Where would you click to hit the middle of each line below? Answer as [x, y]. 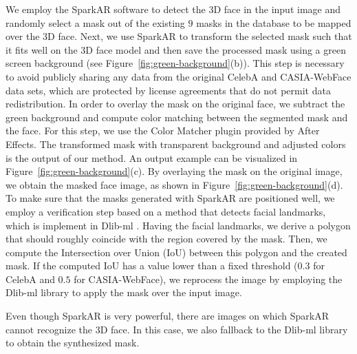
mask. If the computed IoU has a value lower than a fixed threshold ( [152, 265]
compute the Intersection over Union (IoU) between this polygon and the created [176, 252]
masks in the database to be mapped [274, 22]
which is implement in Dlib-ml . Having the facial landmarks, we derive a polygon [178, 225]
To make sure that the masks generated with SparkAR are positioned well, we [170, 198]
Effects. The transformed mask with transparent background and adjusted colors [176, 144]
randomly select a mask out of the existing [95, 22]
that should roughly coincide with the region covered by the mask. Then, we [166, 239]
